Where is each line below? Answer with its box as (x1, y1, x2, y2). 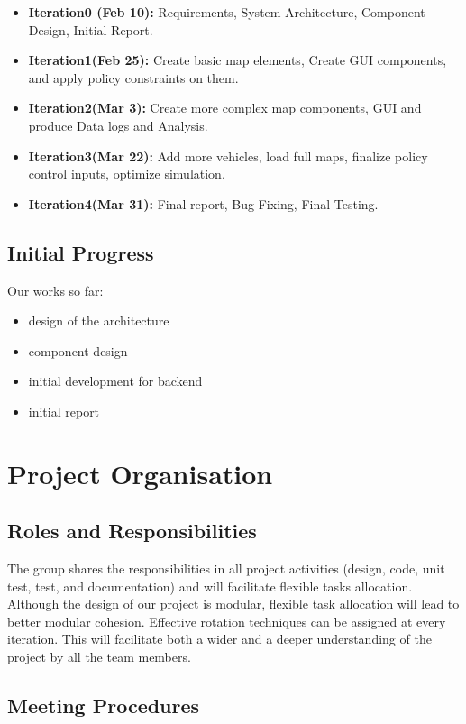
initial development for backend (28, 371, 203, 390)
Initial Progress (7, 238, 154, 266)
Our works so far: (7, 280, 104, 299)
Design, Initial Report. (28, 20, 153, 39)
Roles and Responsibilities (7, 517, 257, 545)
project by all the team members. (7, 647, 191, 666)
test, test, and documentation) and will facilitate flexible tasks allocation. (7, 576, 413, 595)
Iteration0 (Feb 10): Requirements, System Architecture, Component (28, 3, 425, 21)
